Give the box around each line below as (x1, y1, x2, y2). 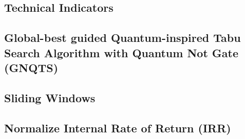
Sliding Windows (4, 89, 96, 105)
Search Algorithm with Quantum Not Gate (4, 44, 239, 60)
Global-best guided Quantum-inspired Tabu (4, 30, 241, 45)
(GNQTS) (4, 59, 59, 75)
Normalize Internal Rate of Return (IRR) (4, 120, 231, 135)
